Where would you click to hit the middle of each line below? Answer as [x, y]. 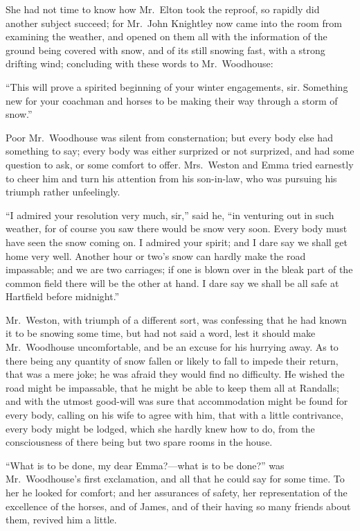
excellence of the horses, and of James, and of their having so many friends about [178, 506]
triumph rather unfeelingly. [63, 192]
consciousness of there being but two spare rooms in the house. [139, 442]
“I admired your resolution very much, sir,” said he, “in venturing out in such [170, 215]
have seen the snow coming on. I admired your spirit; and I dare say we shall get [177, 242]
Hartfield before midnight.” [63, 296]
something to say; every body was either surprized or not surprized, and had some [180, 151]
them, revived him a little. [61, 520]
